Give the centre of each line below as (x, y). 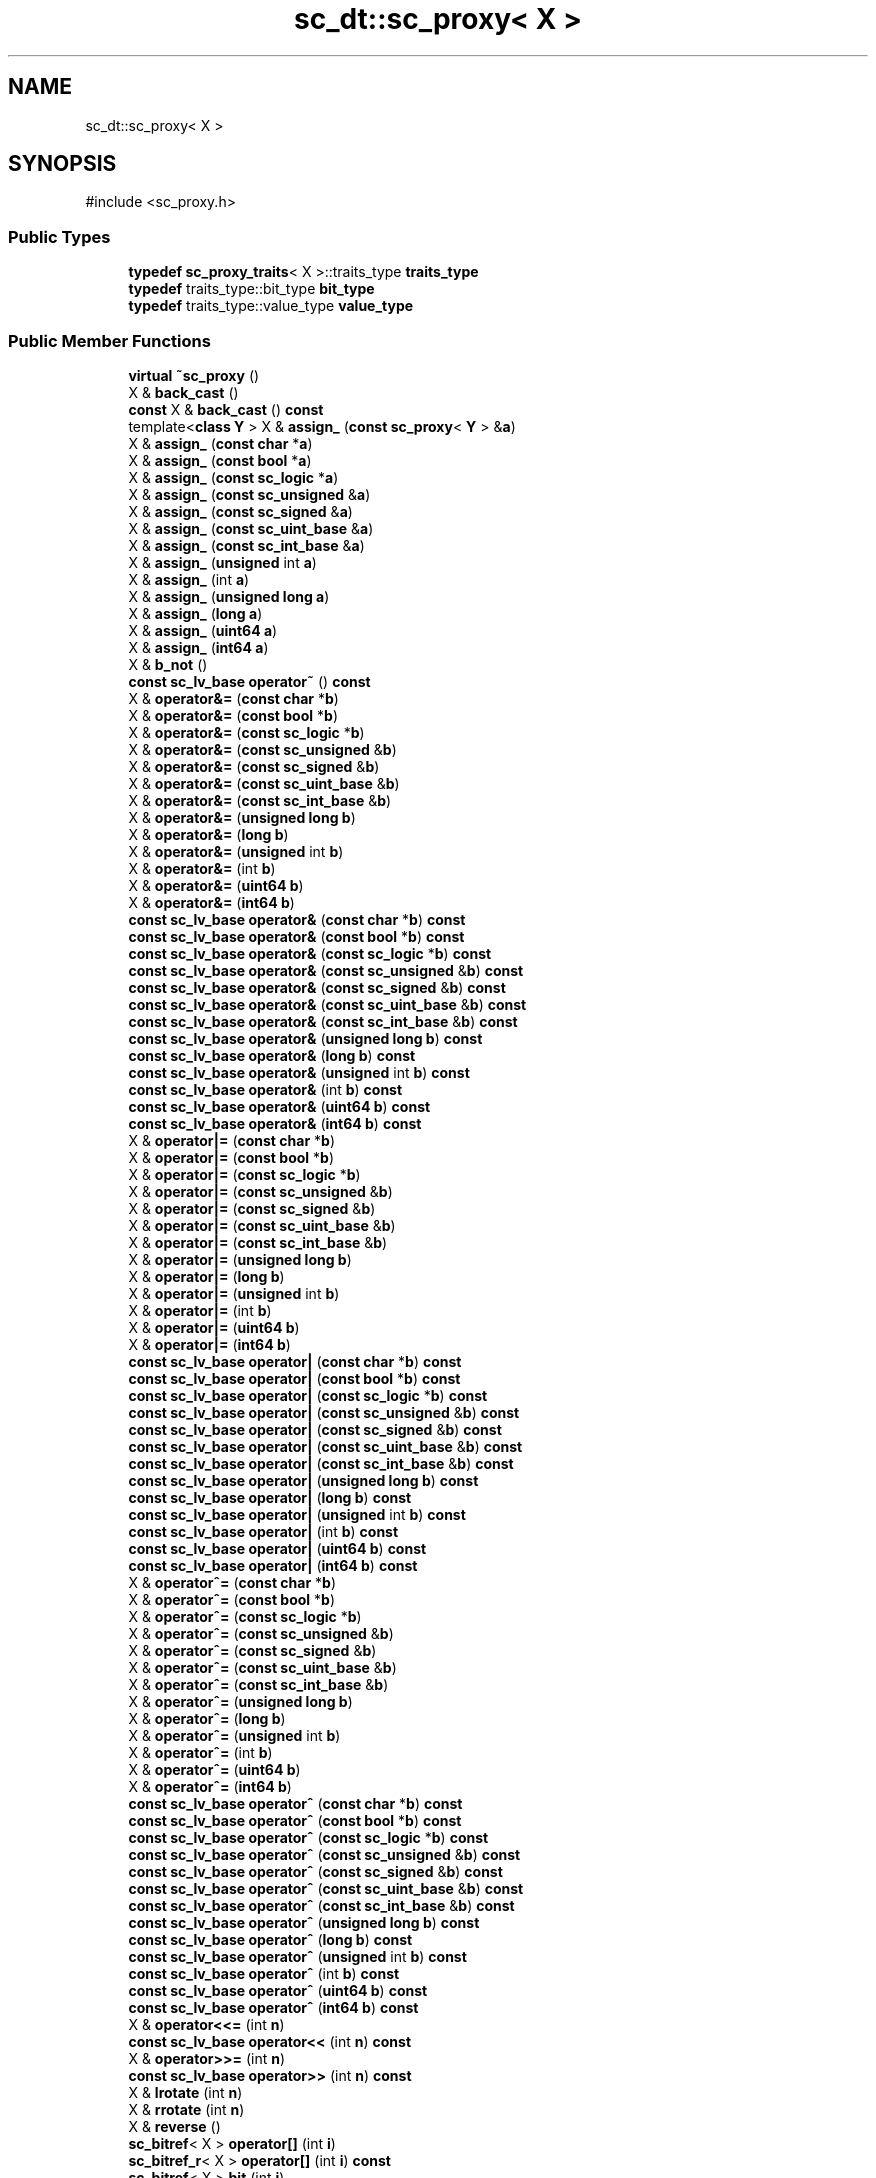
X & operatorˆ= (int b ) (200, 1752)
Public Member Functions (109, 340)
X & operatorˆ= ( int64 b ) (210, 1786)
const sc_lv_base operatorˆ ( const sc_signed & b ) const (315, 1871)
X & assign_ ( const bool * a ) (220, 460)
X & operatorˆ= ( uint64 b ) (214, 1769)
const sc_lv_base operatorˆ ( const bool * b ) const (295, 1820)
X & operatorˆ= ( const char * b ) (232, 1582)
